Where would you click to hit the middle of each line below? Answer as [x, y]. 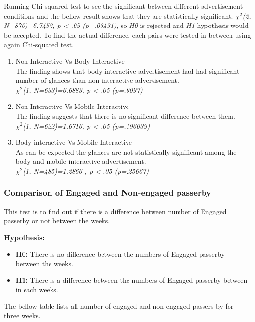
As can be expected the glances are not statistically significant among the [126, 151]
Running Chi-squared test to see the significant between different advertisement [124, 6]
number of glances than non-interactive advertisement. [97, 80]
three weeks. [22, 315]
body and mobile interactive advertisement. [81, 161]
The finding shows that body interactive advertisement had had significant [127, 70]
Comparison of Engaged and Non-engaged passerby [108, 193]
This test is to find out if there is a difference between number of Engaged [115, 211]
